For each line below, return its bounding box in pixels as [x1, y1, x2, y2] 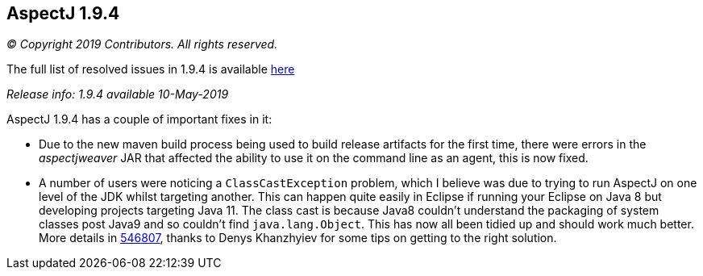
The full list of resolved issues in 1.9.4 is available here [6, 62, 295, 77]
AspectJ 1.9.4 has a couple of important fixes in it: [6, 112, 272, 127]
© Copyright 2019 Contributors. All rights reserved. [6, 37, 278, 52]
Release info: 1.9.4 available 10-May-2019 [6, 87, 229, 102]
